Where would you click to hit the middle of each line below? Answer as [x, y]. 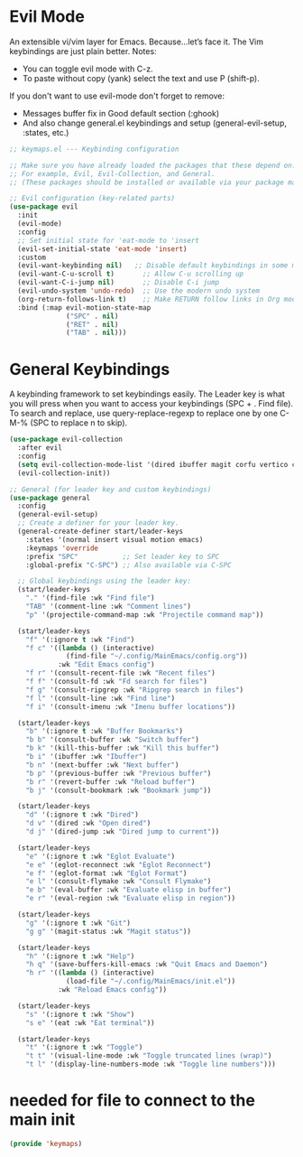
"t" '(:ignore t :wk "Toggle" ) [84, 1048]
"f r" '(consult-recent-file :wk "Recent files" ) [121, 673]
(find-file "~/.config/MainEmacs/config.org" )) [157, 657]
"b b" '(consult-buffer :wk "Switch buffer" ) [113, 740]
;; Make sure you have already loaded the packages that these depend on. [153, 165]
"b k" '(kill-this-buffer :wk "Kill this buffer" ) [123, 748]
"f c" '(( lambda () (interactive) [90, 648]
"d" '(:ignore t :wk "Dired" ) [83, 815]
